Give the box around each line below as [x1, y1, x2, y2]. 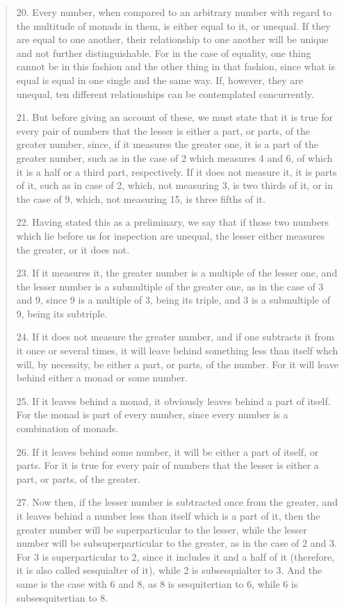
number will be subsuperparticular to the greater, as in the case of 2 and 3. [16, 536, 337, 550]
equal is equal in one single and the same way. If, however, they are [16, 72, 303, 87]
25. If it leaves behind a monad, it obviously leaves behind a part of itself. [16, 393, 331, 408]
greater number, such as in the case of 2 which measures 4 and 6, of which [16, 150, 333, 165]
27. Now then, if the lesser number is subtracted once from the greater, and [16, 495, 338, 509]
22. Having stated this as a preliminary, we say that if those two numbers [16, 215, 329, 229]
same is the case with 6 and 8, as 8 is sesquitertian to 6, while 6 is [16, 576, 298, 591]
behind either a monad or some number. [16, 370, 188, 385]
